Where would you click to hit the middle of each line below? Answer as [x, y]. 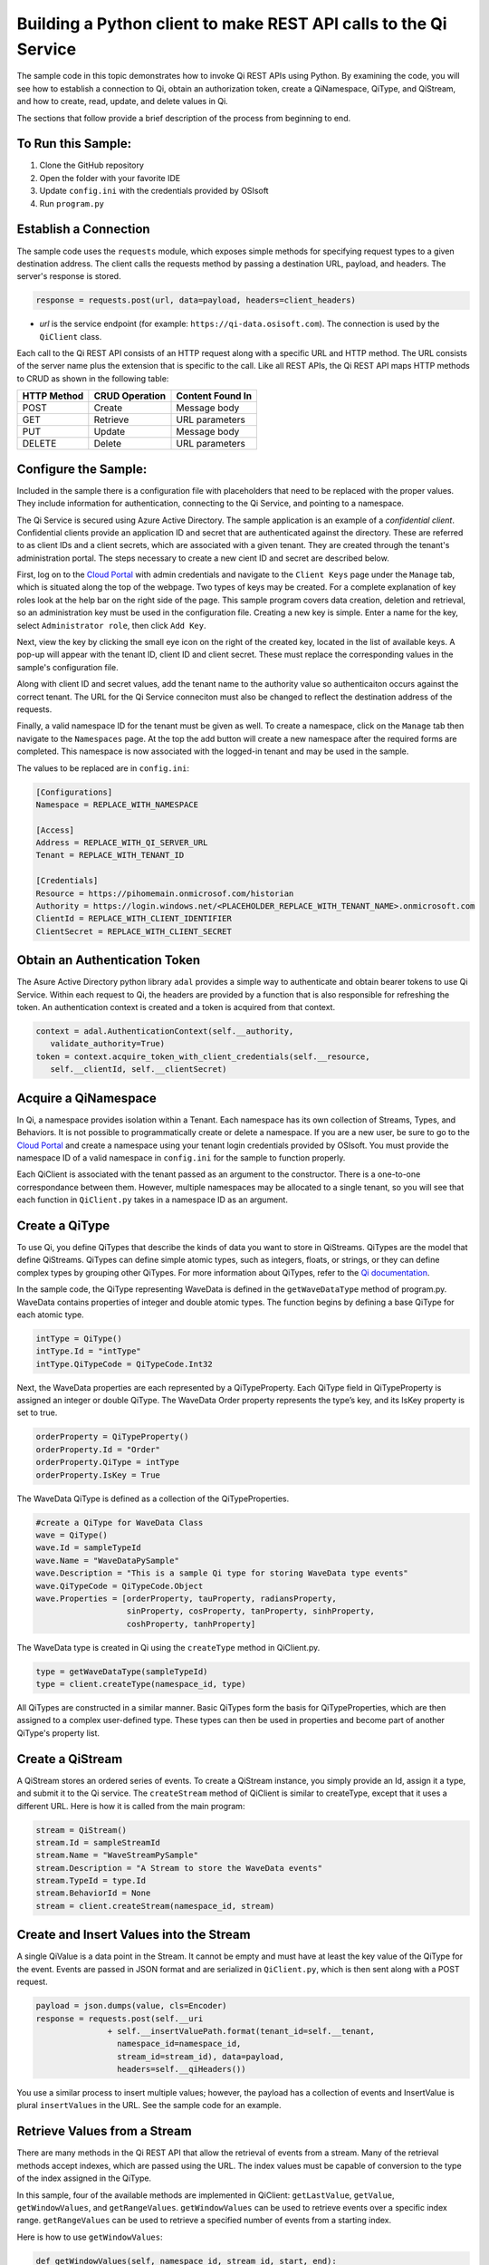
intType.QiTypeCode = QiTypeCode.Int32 [124, 1364]
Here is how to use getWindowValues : [90, 2237]
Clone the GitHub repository [92, 165]
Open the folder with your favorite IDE [110, 178]
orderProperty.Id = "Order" [98, 1449]
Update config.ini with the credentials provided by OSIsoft [154, 191]
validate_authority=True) [108, 1044]
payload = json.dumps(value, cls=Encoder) [131, 2006]
